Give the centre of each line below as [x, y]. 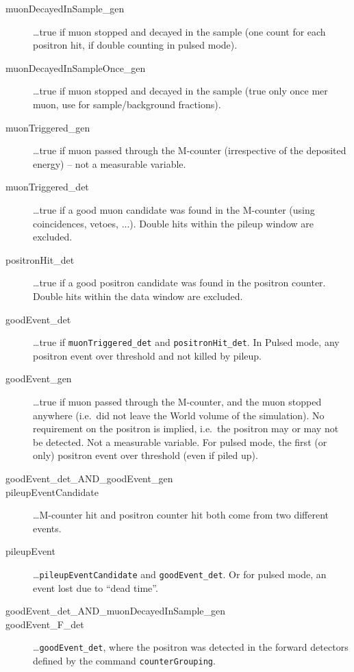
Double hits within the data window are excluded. [138, 296]
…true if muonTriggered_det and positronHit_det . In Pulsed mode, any [186, 342]
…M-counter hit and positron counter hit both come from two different [181, 515]
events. [47, 528]
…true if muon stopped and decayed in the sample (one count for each [179, 31]
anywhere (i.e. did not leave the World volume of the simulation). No [179, 415]
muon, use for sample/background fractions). [127, 104]
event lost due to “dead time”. [96, 587]
